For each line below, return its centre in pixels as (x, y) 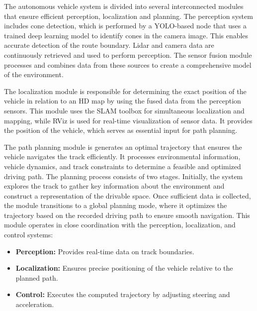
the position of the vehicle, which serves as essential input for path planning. (121, 130)
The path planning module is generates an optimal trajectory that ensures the (123, 147)
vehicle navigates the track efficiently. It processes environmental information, (122, 156)
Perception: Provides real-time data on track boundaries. (105, 251)
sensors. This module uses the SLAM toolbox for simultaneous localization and (124, 110)
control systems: (29, 235)
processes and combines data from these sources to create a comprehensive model (128, 64)
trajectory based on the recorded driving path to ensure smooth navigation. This (127, 215)
